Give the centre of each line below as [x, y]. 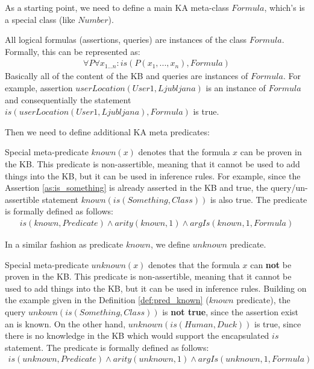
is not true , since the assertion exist [231, 311]
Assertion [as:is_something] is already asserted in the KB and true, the [137, 188]
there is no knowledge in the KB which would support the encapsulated [137, 335]
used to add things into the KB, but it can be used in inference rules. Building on [156, 288]
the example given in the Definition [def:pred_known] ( [107, 300]
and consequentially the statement [68, 99]
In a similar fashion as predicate [64, 244]
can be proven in [271, 152]
